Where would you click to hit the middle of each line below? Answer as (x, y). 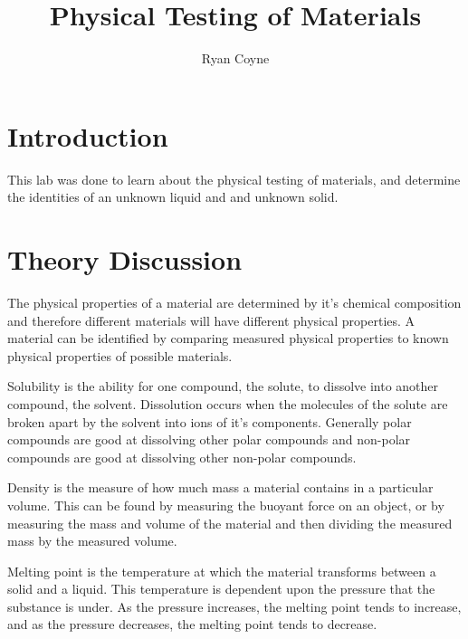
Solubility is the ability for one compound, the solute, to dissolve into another (223, 386)
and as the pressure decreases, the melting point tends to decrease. (192, 624)
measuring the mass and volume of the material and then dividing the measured (230, 523)
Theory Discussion (125, 259)
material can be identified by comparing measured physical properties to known (228, 338)
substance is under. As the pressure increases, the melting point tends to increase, (234, 606)
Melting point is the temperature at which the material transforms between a (222, 571)
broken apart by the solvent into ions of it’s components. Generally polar (210, 421)
